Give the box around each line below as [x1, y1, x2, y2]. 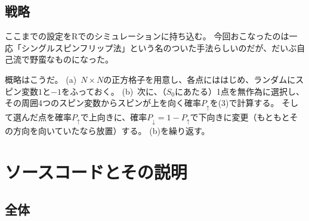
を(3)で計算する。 [209, 97, 279, 109]
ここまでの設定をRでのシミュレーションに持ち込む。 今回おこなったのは [5, 30, 289, 42]
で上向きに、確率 [80, 110, 147, 123]
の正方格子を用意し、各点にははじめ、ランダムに [103, 73, 296, 85]
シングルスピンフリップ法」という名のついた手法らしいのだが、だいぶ [21, 41, 297, 54]
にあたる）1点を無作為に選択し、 [175, 85, 304, 97]
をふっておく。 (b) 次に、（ [61, 85, 166, 97]
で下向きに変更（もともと [190, 110, 290, 123]
